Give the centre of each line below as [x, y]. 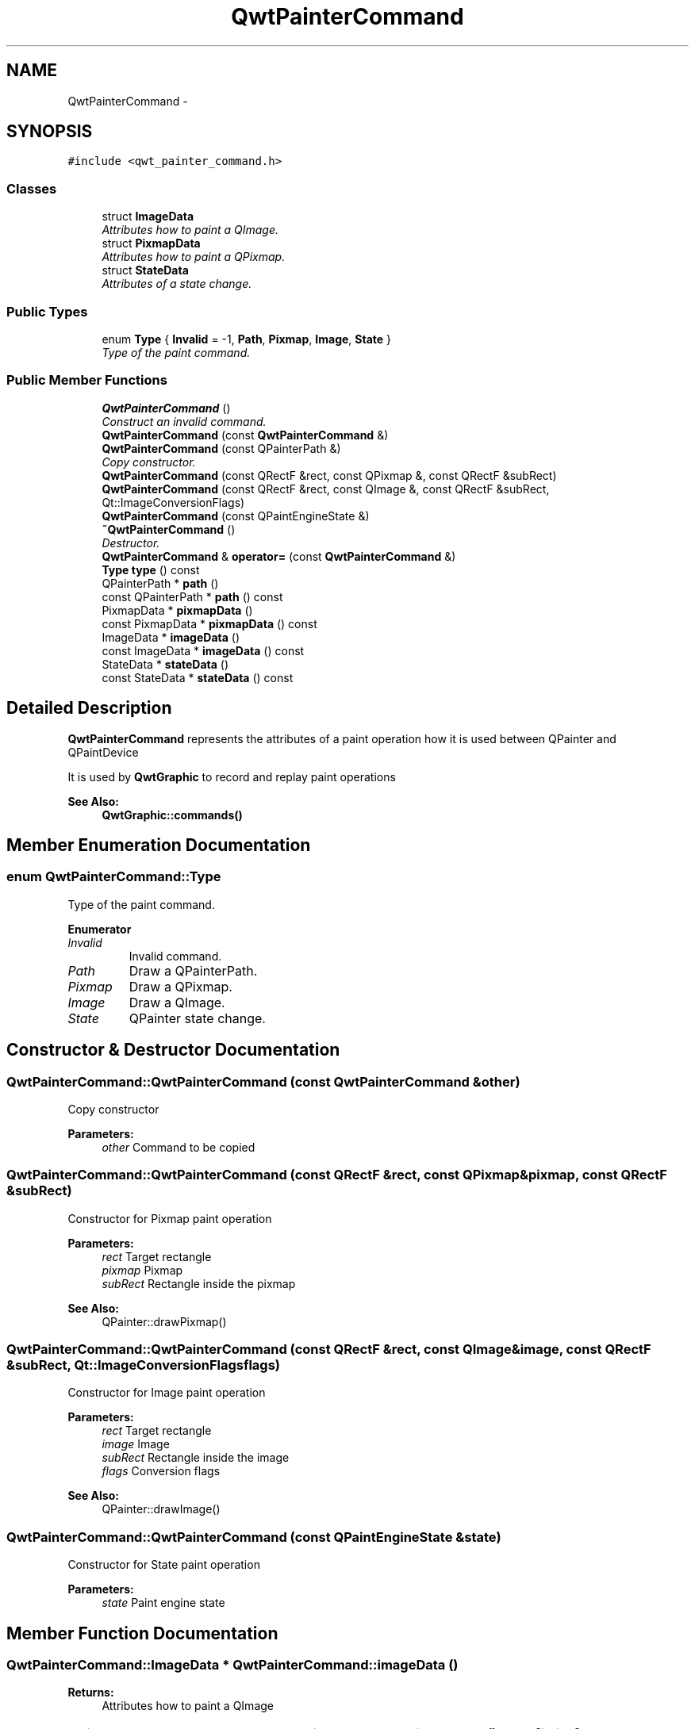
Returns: [91, 1693]
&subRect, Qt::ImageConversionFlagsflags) [144, 1365]
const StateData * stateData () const [198, 677]
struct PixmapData [151, 243]
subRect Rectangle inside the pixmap [199, 1283]
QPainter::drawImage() [161, 1509]
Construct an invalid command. [184, 421]
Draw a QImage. [177, 1002]
